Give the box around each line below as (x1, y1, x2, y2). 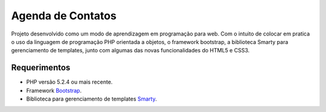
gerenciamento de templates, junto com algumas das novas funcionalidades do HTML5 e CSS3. (11, 47, 250, 54)
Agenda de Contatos (11, 9, 117, 22)
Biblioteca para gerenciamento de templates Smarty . (26, 95, 157, 102)
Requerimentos (11, 63, 71, 73)
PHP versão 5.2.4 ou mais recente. (26, 78, 113, 86)
